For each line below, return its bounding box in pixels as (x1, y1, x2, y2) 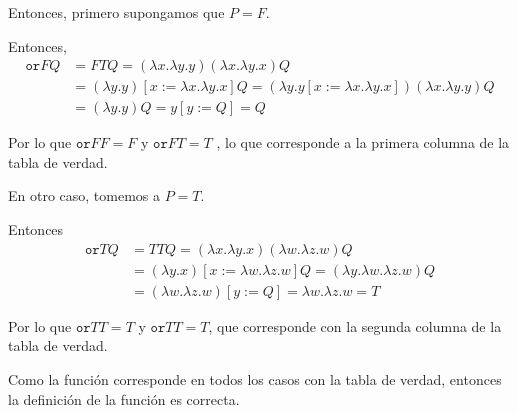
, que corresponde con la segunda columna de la (208, 315, 502, 336)
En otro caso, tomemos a (8, 185, 161, 206)
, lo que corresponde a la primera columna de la (216, 132, 510, 153)
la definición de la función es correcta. (8, 388, 240, 409)
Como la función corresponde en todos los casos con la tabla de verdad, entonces (8, 368, 502, 389)
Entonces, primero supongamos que (8, 2, 225, 22)
